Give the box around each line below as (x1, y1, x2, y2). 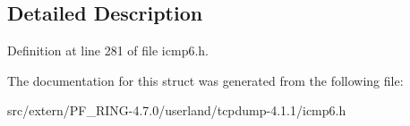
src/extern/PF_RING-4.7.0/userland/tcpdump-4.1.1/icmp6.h (7, 101, 346, 120)
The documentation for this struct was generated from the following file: (7, 71, 404, 89)
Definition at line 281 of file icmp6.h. (7, 41, 209, 60)
